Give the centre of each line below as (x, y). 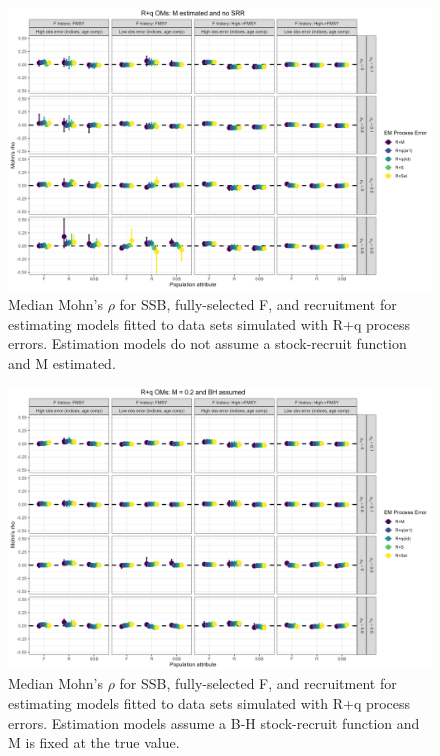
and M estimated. (62, 362)
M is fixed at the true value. (94, 742)
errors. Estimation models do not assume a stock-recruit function (207, 343)
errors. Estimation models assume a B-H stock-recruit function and (214, 722)
